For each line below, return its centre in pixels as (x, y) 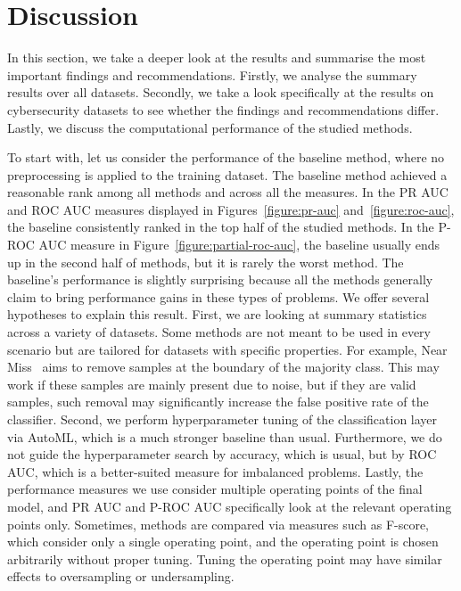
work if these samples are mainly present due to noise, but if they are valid (212, 384)
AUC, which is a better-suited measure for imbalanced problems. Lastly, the (215, 471)
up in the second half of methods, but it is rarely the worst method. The (206, 262)
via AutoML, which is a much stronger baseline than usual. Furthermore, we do (225, 436)
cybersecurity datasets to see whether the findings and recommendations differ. (223, 109)
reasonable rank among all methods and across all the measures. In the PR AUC (228, 192)
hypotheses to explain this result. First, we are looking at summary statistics (217, 314)
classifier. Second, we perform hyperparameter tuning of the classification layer (222, 419)
